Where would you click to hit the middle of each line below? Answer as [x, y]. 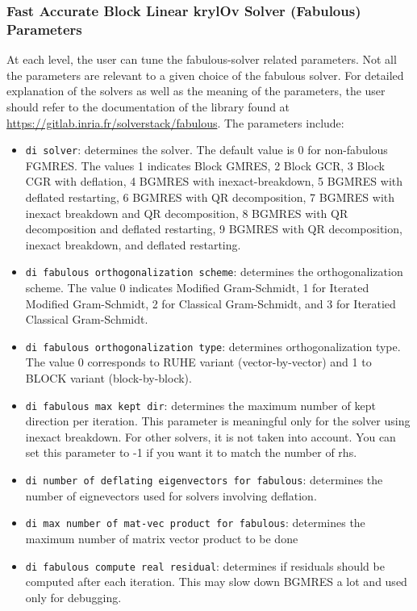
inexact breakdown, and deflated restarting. [133, 244]
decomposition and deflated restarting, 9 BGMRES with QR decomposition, [214, 229]
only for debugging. [73, 597]
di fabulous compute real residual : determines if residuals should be [205, 565]
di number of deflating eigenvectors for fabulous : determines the [204, 480]
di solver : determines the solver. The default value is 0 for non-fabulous [206, 150]
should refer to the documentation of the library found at [148, 106]
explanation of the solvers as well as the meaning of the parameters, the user [196, 91]
